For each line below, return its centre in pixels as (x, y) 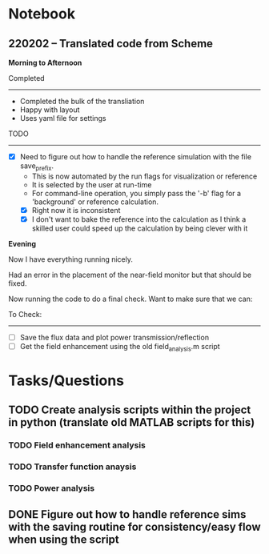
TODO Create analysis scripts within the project (130, 410)
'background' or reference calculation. (95, 202)
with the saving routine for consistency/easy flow (135, 526)
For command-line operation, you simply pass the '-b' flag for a (137, 193)
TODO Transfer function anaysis (72, 467)
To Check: (25, 314)
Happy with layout (50, 110)
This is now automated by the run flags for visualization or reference (145, 176)
